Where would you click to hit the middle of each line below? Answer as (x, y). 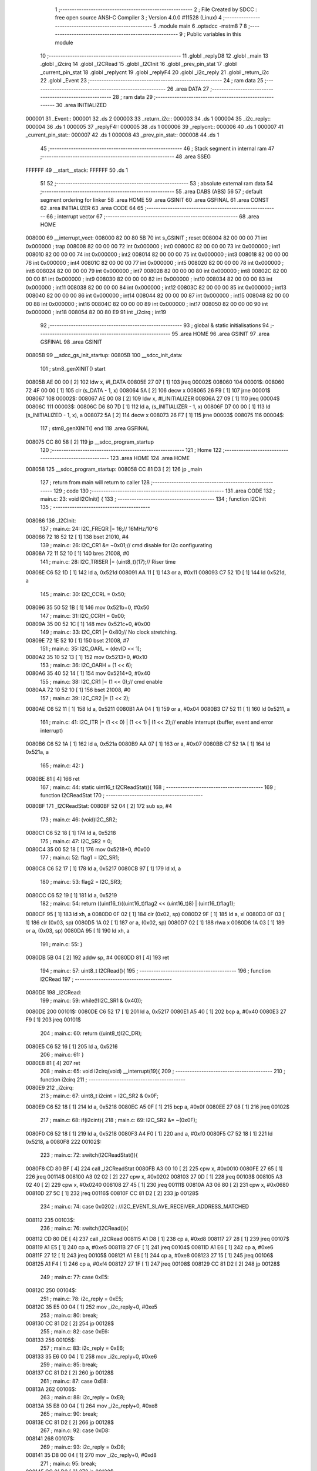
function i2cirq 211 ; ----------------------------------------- (113, 1079)
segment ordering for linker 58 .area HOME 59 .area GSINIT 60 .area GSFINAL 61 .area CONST (155, 199)
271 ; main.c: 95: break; (68, 1463)
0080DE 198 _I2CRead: (53, 993)
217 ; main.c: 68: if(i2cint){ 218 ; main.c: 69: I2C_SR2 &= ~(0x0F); (119, 1120)
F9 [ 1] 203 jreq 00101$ (53, 1020)
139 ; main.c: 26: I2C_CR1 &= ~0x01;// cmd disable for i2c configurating (126, 545)
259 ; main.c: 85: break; (69, 1364)
